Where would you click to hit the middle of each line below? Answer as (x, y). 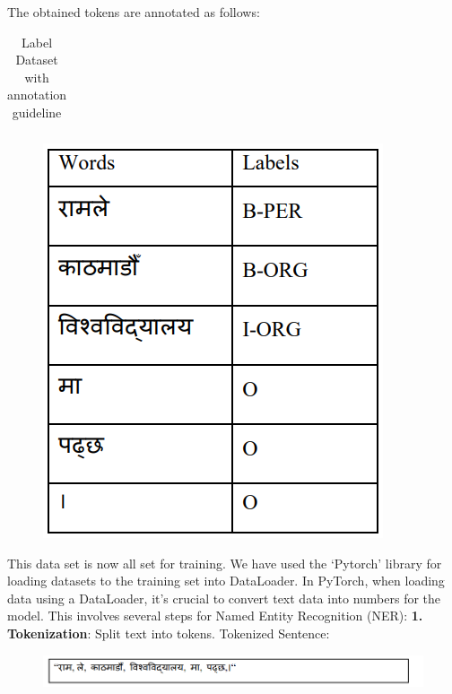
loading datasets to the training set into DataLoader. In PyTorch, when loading (226, 581)
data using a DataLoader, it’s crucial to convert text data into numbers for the (224, 598)
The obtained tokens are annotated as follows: (134, 12)
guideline (37, 112)
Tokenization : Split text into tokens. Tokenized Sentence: (169, 633)
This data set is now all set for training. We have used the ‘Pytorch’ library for (225, 563)
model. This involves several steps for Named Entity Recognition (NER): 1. (215, 616)
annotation (37, 95)
